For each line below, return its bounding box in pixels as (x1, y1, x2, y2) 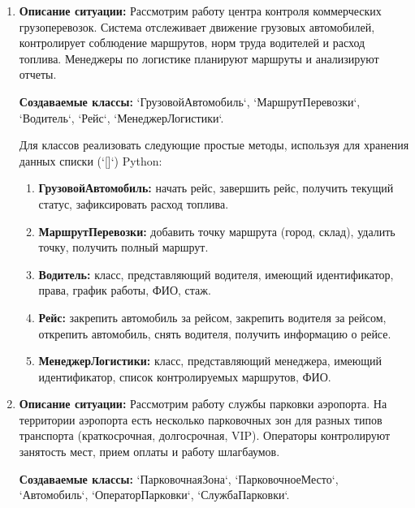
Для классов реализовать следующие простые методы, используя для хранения (19, 136, 409, 153)
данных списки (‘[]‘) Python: (19, 152, 162, 169)
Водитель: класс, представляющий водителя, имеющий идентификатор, (38, 265, 394, 282)
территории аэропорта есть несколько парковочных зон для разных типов (19, 411, 383, 428)
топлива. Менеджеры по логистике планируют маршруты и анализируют (19, 50, 379, 67)
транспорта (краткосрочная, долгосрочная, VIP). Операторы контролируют (19, 427, 391, 444)
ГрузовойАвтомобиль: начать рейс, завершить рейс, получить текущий (38, 179, 394, 196)
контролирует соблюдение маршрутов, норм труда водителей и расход (19, 34, 365, 51)
